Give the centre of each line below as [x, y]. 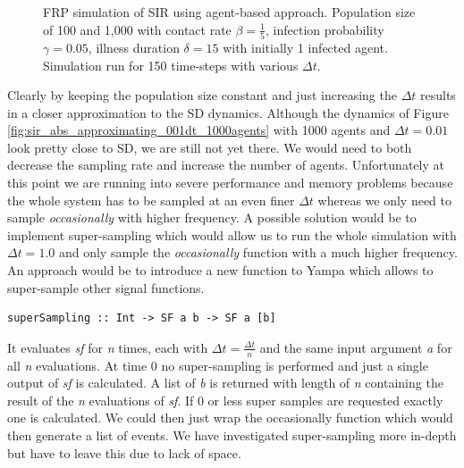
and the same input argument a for [356, 347]
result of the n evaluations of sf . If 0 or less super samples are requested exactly [225, 400]
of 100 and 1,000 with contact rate [137, 29]
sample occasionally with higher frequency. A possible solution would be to [212, 217]
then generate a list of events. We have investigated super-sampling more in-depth [232, 435]
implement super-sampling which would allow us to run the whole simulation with [232, 234]
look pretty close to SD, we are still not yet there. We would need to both [210, 147]
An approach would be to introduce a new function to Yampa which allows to [220, 270]
